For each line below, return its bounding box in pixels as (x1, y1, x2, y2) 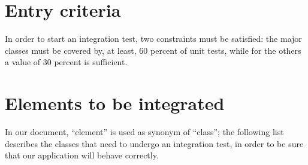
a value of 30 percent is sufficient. (5, 56, 128, 68)
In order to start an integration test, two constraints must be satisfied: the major (5, 32, 302, 45)
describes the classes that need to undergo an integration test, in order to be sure (5, 137, 304, 149)
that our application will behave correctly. (5, 149, 159, 161)
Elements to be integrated (5, 91, 225, 115)
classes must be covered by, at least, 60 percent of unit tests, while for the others (5, 44, 301, 56)
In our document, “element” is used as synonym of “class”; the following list (5, 126, 284, 138)
